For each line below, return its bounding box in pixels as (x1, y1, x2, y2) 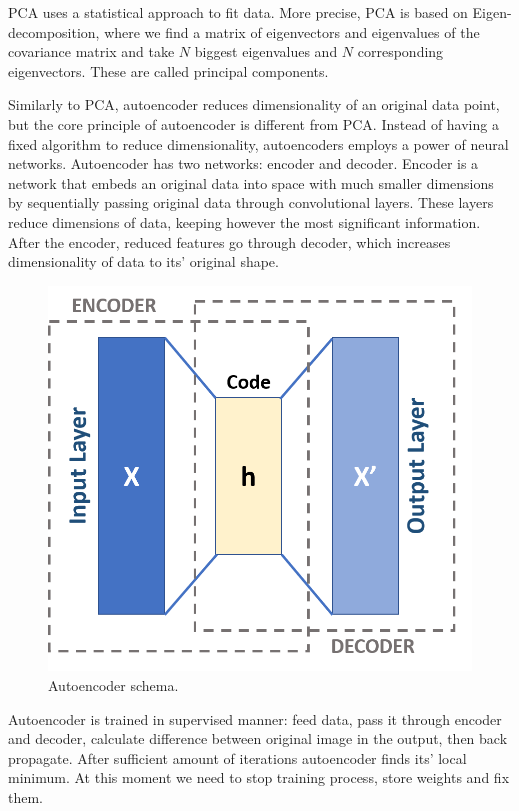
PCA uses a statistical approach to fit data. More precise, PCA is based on (8, 2, 468, 22)
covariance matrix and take (8, 41, 175, 62)
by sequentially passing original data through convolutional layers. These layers (8, 192, 494, 213)
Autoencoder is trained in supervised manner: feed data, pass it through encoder (8, 708, 502, 729)
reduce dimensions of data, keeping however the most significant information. (8, 211, 481, 232)
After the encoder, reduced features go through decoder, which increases (8, 231, 451, 252)
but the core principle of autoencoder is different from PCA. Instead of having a (8, 113, 499, 134)
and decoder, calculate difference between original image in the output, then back (8, 728, 508, 749)
